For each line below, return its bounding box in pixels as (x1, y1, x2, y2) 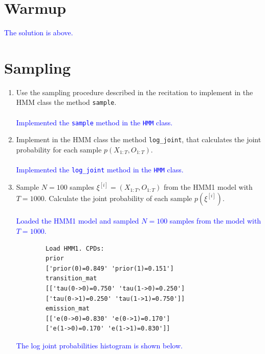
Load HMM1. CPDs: (46, 245, 104, 252)
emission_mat (46, 305, 90, 313)
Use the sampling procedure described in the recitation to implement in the (16, 86, 253, 97)
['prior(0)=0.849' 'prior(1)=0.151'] (46, 264, 174, 272)
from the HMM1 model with (163, 182, 253, 192)
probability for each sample (16, 144, 102, 154)
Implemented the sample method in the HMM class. (16, 117, 173, 127)
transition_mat (46, 275, 97, 282)
